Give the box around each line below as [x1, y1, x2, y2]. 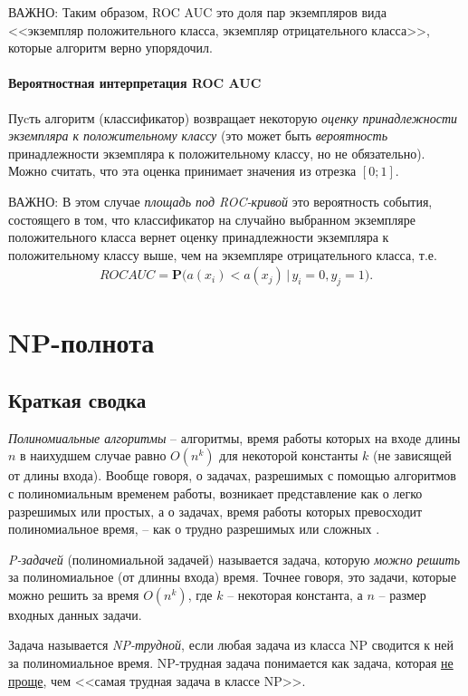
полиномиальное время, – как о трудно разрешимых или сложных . [8, 519, 380, 538]
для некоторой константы [219, 446, 358, 465]
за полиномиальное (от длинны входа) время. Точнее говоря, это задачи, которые [8, 567, 456, 586]
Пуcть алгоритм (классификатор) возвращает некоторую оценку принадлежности [8, 108, 458, 127]
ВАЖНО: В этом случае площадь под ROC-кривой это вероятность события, [8, 191, 433, 210]
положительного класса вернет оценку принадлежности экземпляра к [8, 227, 389, 246]
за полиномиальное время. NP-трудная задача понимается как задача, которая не [8, 653, 454, 672]
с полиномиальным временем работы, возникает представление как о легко [8, 483, 423, 502]
